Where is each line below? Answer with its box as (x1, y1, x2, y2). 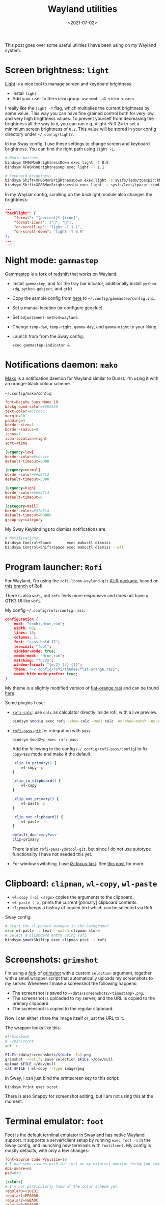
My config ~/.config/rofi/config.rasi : (5, 607, 85, 613)
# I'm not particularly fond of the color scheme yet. (5, 1184, 120, 1189)
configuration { (5, 617, 38, 622)
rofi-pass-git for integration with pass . (12, 727, 92, 733)
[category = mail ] (5, 504, 38, 509)
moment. (5, 1098, 23, 1104)
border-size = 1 (5, 423, 34, 428)
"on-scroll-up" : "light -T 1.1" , (14, 225, 82, 230)
